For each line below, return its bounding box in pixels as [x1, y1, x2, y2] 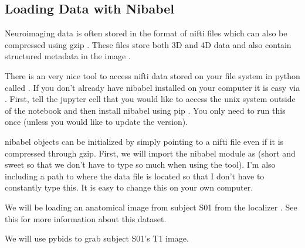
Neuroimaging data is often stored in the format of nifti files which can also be [5, 27, 287, 39]
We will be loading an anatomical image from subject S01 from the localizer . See [5, 201, 297, 213]
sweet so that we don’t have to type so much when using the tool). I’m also [5, 158, 276, 171]
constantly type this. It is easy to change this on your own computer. [5, 181, 253, 193]
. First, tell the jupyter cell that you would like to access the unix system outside [5, 93, 296, 105]
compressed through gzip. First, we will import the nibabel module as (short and [5, 147, 296, 159]
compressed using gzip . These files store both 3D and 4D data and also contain [5, 38, 292, 50]
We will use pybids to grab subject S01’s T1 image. [5, 232, 189, 244]
